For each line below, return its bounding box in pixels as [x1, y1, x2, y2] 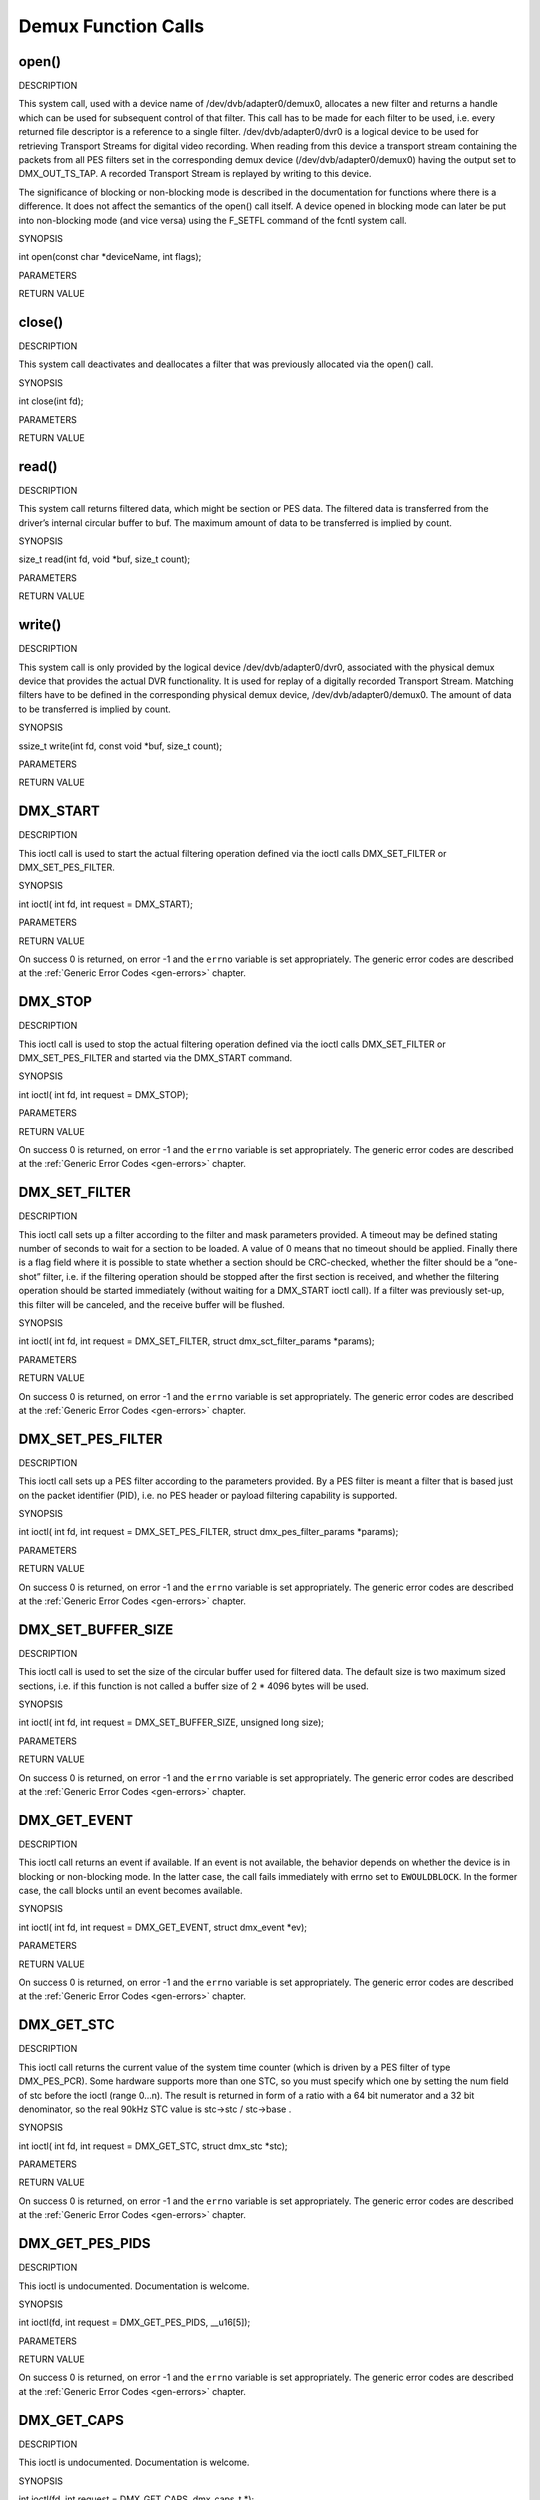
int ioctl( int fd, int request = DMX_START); [18, 898, 194, 910]
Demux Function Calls [18, 15, 205, 37]
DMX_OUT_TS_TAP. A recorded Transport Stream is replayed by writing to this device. [18, 168, 372, 180]
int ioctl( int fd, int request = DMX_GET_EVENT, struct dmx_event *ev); [18, 1921, 308, 1933]
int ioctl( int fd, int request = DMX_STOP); [18, 1088, 189, 1100]
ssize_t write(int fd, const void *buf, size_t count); [18, 740, 223, 752]
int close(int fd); [18, 395, 84, 407]
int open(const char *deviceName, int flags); [18, 251, 202, 263]
